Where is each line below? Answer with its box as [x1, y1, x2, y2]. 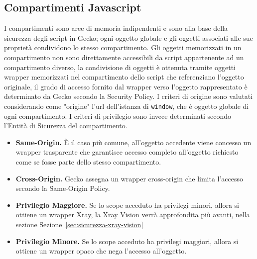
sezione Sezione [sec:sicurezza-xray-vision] [15, 219, 143, 229]
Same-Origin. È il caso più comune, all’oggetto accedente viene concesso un [15, 137, 252, 147]
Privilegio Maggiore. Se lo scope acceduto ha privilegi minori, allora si [15, 199, 240, 210]
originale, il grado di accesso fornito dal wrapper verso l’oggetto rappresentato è [4, 81, 248, 91]
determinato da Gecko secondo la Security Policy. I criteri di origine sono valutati [4, 91, 253, 101]
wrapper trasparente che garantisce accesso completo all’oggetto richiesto [15, 147, 239, 157]
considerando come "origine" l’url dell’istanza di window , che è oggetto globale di [4, 100, 249, 111]
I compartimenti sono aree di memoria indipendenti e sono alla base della [4, 23, 228, 33]
